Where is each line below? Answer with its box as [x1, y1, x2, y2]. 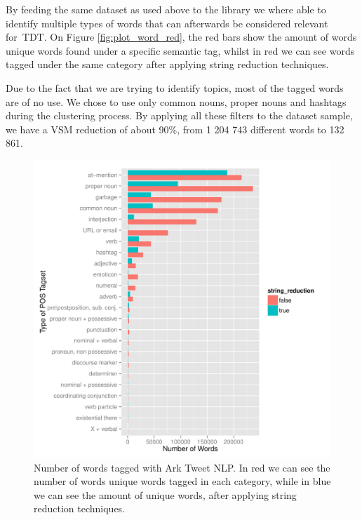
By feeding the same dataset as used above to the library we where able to [6, 2, 326, 16]
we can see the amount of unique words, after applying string [34, 487, 297, 502]
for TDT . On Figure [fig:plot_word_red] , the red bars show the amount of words [6, 29, 357, 44]
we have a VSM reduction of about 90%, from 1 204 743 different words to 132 [6, 121, 344, 136]
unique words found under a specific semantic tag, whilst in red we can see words [6, 43, 355, 58]
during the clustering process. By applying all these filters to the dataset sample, [6, 108, 353, 123]
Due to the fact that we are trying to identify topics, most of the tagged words [6, 80, 344, 95]
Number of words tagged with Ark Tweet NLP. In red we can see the [34, 460, 330, 474]
